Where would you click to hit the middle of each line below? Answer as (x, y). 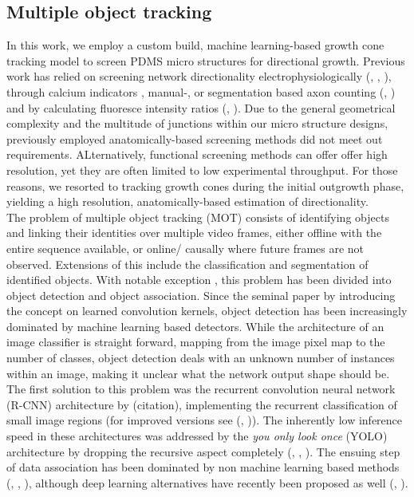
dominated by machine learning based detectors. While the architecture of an (195, 326)
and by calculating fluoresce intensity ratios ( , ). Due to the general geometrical (201, 107)
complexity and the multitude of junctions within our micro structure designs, (197, 123)
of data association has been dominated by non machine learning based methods (203, 467)
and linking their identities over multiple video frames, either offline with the (194, 233)
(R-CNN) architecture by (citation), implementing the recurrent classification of (202, 404)
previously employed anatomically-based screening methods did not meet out (195, 138)
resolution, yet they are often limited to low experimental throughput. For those (202, 170)
